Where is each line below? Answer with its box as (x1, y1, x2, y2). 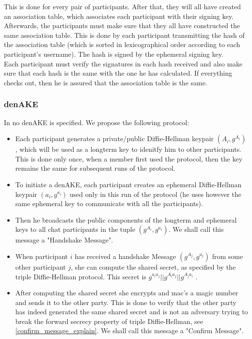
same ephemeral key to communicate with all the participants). (15, 198, 203, 209)
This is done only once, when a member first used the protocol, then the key (15, 153, 243, 163)
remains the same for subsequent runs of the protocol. (15, 163, 175, 173)
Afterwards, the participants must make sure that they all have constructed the (4, 20, 240, 31)
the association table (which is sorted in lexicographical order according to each (4, 39, 240, 49)
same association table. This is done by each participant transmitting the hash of (4, 30, 245, 40)
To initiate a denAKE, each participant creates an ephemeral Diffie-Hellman (15, 179, 242, 189)
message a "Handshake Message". (15, 235, 113, 245)
